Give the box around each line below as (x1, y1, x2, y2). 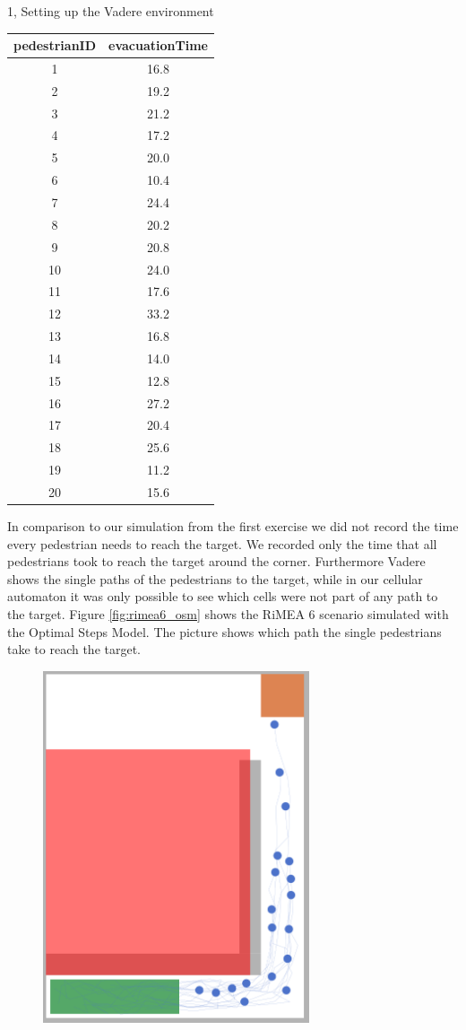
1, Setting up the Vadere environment (7, 2, 214, 20)
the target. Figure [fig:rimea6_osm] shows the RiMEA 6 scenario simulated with (7, 605, 449, 624)
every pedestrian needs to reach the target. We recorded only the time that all (7, 534, 437, 553)
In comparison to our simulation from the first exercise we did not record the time (7, 517, 459, 536)
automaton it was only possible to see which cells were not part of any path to (7, 587, 438, 606)
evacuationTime (108, 36, 208, 55)
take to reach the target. (7, 640, 142, 659)
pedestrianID (13, 36, 97, 55)
